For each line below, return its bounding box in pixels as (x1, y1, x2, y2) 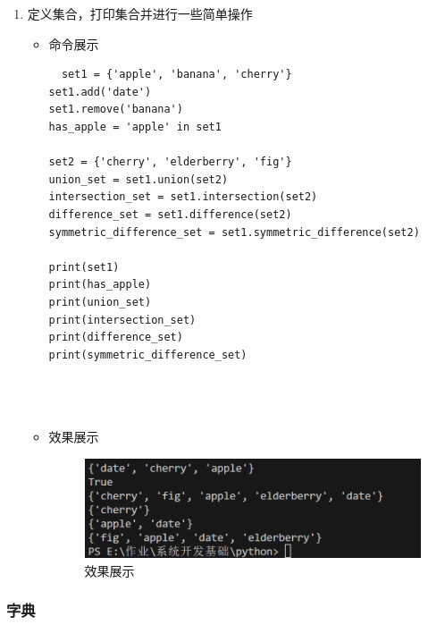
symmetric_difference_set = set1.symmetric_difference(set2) (48, 225, 420, 239)
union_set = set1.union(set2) (48, 173, 229, 186)
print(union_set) (48, 295, 152, 308)
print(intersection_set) (48, 313, 197, 326)
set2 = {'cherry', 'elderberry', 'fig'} (48, 156, 292, 169)
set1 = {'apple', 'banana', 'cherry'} (61, 68, 292, 81)
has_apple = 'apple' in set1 (48, 120, 222, 133)
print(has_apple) (48, 278, 152, 291)
